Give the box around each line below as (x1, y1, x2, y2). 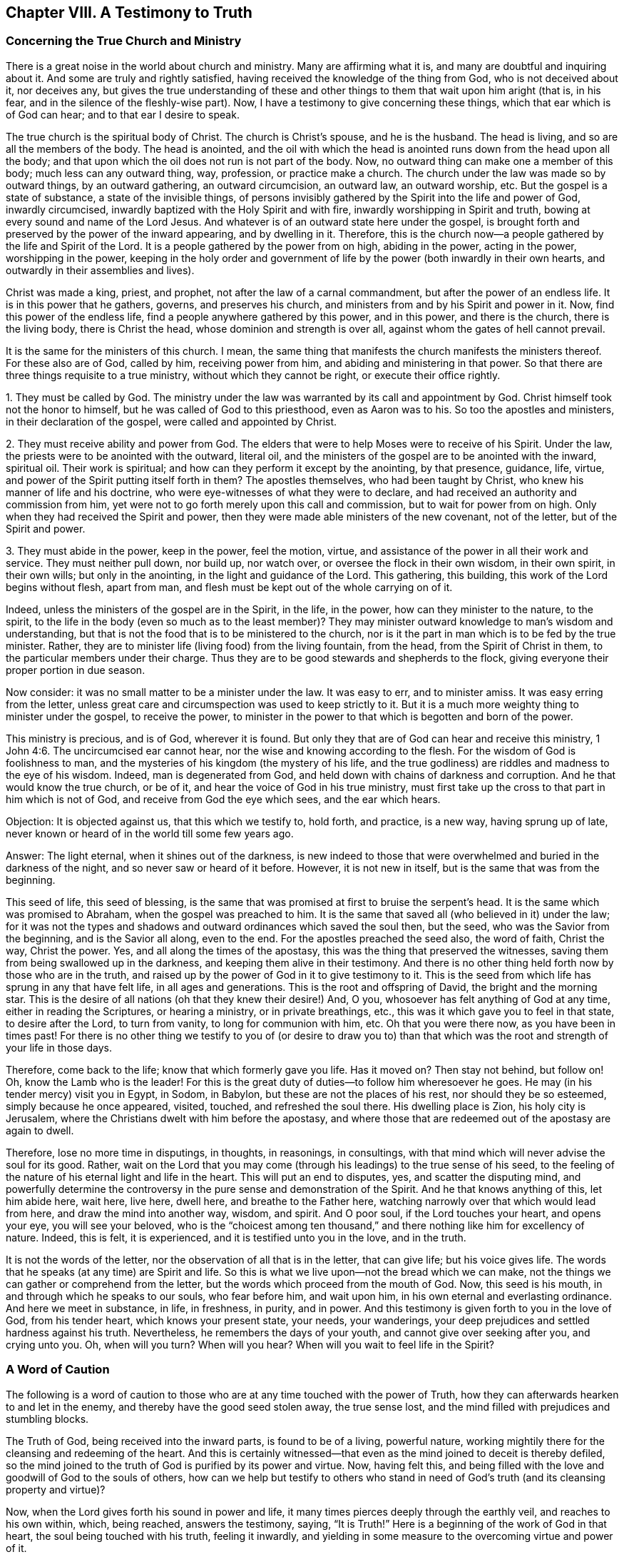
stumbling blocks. (6, 1412, 89, 1425)
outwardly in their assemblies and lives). (6, 263, 195, 276)
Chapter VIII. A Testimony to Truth (6, 4, 252, 21)
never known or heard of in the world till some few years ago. (6, 827, 294, 840)
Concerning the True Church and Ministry (6, 34, 242, 49)
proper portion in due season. (6, 663, 145, 676)
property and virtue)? (6, 1483, 106, 1496)
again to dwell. (6, 1124, 74, 1137)
